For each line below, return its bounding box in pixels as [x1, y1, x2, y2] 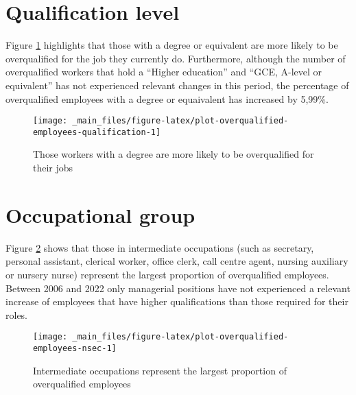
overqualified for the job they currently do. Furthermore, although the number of [5, 51, 346, 65]
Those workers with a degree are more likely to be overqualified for [33, 147, 314, 161]
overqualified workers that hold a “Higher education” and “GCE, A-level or [5, 64, 322, 79]
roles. [5, 307, 28, 322]
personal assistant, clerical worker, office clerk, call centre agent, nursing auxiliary [5, 254, 348, 268]
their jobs [33, 160, 73, 174]
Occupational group [5, 200, 195, 228]
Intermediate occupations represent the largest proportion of [33, 363, 287, 377]
